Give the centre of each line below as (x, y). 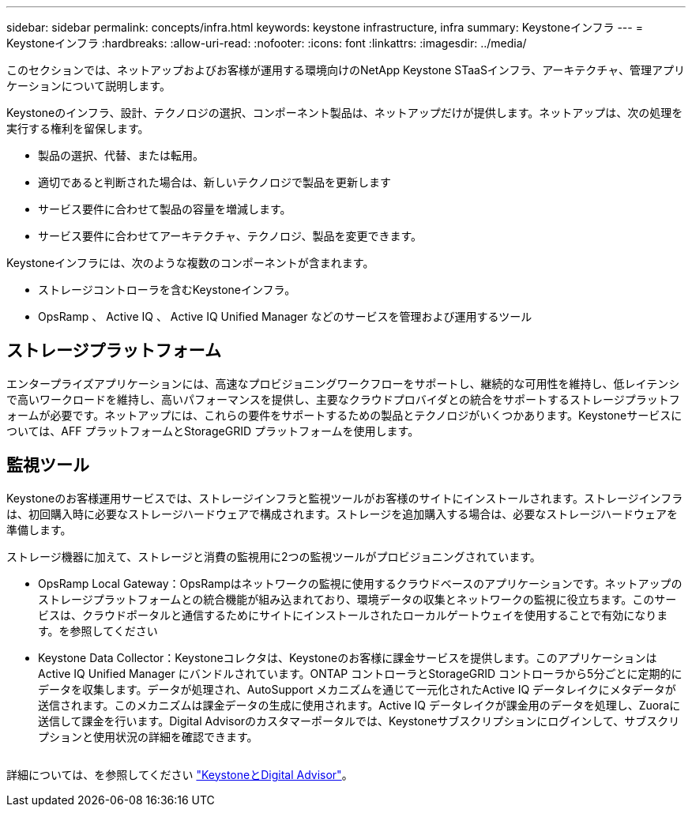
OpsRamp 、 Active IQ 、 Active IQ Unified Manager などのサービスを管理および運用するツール (285, 316)
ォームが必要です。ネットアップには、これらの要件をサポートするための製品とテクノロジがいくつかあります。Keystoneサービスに (344, 415)
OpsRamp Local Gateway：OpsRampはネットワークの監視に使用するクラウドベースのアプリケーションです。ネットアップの (360, 583)
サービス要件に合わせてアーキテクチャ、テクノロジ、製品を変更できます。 (230, 236)
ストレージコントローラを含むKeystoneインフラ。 (167, 290)
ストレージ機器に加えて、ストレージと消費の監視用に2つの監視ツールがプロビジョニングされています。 (274, 556)
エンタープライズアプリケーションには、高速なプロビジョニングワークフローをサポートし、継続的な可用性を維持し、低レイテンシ (343, 383)
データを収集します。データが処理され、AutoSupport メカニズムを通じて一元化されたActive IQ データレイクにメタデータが (357, 689)
